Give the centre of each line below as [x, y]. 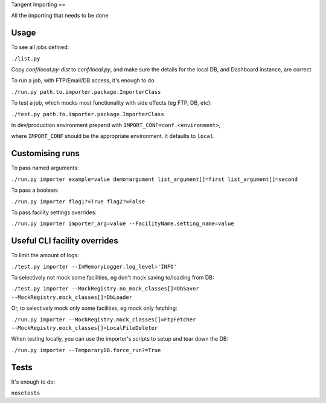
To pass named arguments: [45, 168]
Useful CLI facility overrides [65, 241]
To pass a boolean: [35, 190]
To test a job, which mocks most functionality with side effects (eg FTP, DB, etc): [111, 103]
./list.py [26, 58]
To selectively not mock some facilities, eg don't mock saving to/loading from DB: [113, 277]
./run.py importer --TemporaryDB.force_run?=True [86, 350]
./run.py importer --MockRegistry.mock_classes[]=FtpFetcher [104, 319]
